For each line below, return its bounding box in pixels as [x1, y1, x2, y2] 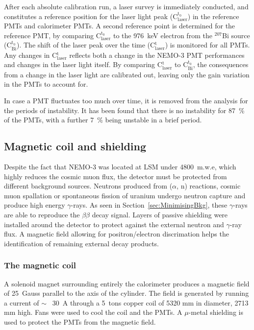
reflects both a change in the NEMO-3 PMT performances [69, 49, 245, 60]
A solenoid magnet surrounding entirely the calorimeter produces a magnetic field [4, 278, 250, 288]
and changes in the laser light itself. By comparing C [4, 59, 162, 70]
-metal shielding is [188, 307, 243, 317]
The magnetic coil [4, 259, 76, 271]
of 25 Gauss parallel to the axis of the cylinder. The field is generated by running [4, 288, 249, 298]
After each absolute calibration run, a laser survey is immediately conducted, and [4, 1, 249, 11]
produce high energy [4, 200, 65, 210]
